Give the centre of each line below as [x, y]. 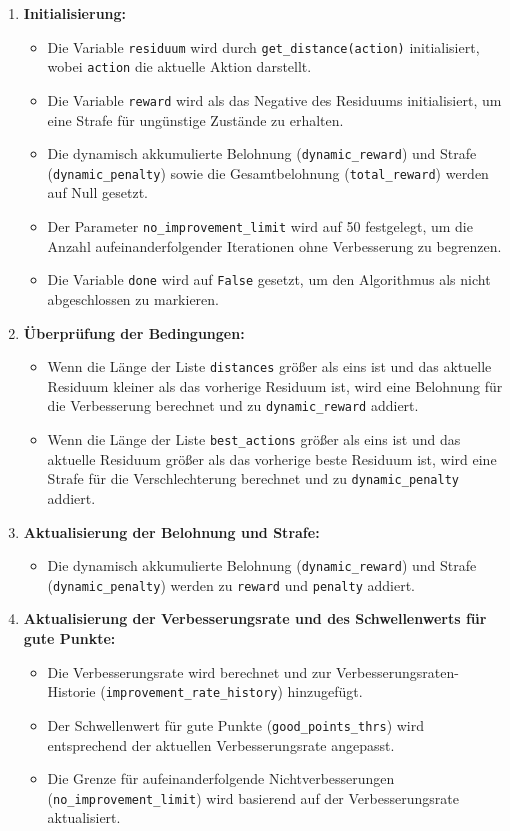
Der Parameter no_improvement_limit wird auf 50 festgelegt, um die [260, 226]
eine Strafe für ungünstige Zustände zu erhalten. [195, 119]
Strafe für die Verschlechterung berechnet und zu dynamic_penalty [253, 478]
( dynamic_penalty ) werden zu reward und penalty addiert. [231, 584]
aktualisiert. [84, 817]
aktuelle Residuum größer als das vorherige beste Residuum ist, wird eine [272, 458]
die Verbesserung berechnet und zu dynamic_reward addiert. [233, 405]
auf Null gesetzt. [98, 192]
